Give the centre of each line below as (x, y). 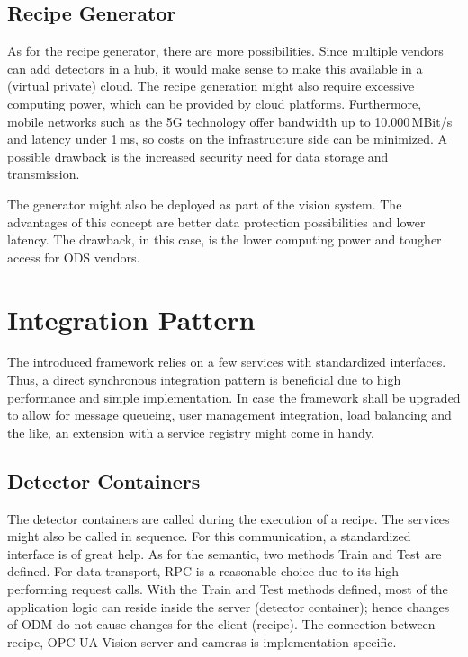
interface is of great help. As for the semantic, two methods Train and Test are (225, 553)
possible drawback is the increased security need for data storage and (198, 156)
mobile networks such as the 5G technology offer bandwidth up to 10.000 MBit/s (230, 121)
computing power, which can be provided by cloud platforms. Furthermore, (215, 103)
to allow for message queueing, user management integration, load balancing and (229, 415)
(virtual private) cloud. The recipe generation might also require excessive (211, 86)
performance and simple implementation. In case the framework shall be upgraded (234, 397)
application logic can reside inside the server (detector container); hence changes (229, 606)
